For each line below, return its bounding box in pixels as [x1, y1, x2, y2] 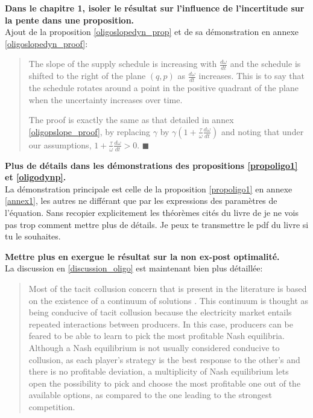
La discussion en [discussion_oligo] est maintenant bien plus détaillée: [5, 262, 263, 274]
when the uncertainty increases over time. [28, 93, 183, 106]
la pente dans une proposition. [5, 13, 134, 26]
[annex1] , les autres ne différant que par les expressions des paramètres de [5, 194, 277, 207]
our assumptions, [28, 138, 92, 151]
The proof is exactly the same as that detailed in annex [28, 113, 234, 126]
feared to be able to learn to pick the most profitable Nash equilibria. [28, 329, 285, 342]
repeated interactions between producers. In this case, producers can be [28, 317, 293, 330]
